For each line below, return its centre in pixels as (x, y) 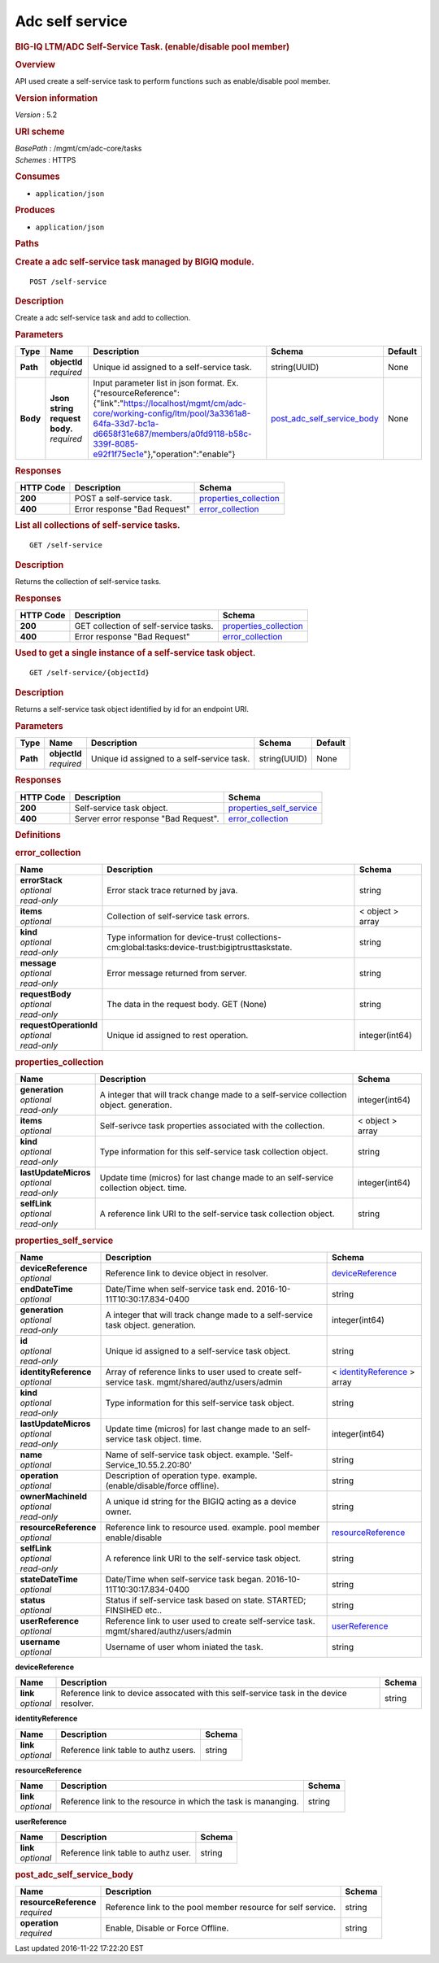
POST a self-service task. (123, 498)
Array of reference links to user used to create (193, 1372)
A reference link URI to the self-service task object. (203, 1558)
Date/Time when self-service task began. (185, 1579)
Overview (35, 64)
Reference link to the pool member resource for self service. (221, 1907)
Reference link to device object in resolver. (187, 1273)
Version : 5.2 (36, 115)
